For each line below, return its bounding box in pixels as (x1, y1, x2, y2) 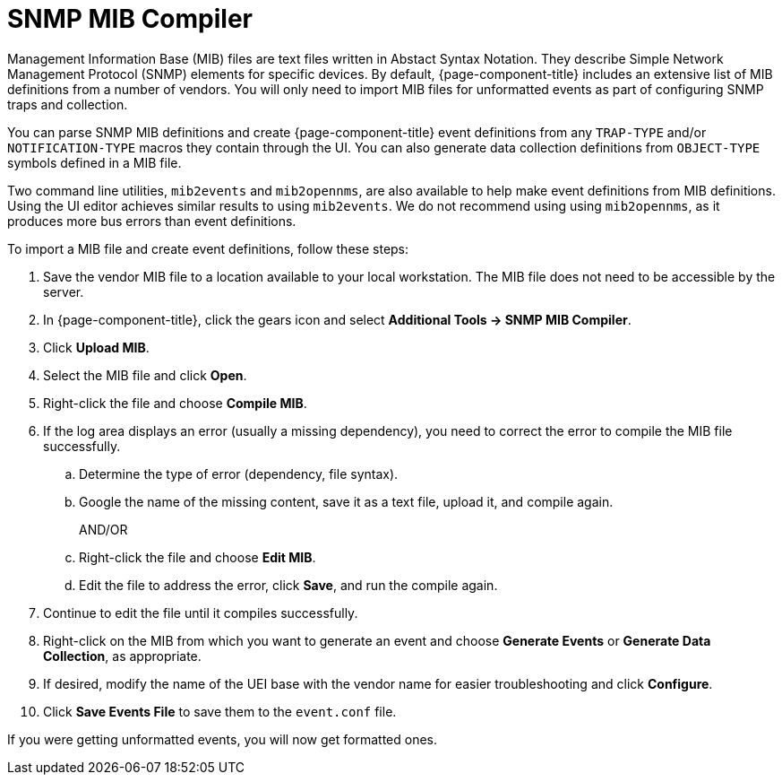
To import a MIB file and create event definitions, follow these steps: (7, 240, 409, 256)
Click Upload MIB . (43, 339, 150, 355)
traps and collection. (7, 96, 128, 112)
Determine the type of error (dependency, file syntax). (79, 465, 399, 482)
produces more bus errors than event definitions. (7, 213, 296, 229)
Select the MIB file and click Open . (43, 367, 247, 383)
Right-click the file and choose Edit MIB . (79, 549, 316, 565)
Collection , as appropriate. (43, 647, 202, 664)
